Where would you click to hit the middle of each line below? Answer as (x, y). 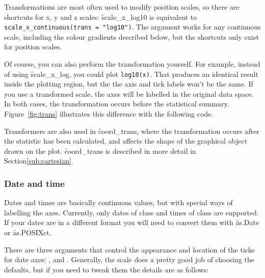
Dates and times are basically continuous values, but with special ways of (118, 202)
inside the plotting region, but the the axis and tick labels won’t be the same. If (129, 84)
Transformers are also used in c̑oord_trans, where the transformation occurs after (132, 131)
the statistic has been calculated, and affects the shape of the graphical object (126, 141)
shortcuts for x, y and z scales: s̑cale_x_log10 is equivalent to (101, 17)
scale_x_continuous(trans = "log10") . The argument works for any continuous (132, 27)
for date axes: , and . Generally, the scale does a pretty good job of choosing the (129, 259)
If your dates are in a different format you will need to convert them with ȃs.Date (132, 222)
